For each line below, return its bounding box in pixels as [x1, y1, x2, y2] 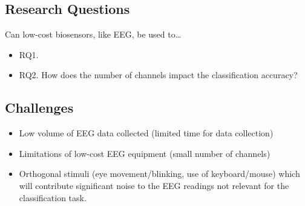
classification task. [19, 191, 87, 204]
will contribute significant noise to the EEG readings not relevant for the [19, 179, 289, 191]
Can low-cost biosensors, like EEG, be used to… [5, 28, 182, 41]
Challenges [5, 98, 74, 117]
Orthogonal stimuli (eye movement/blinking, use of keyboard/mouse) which [19, 167, 300, 180]
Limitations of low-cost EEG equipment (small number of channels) [19, 147, 271, 159]
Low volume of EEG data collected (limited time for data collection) [19, 127, 274, 139]
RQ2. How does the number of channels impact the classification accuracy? [19, 68, 298, 81]
